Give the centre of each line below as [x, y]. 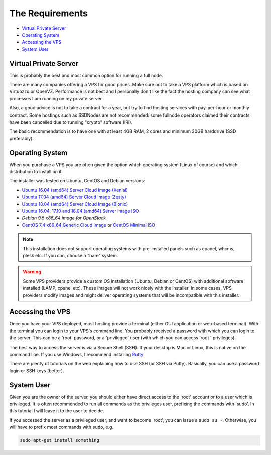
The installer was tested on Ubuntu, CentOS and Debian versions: [77, 181]
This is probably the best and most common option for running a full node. [86, 75]
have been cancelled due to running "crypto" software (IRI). [71, 122]
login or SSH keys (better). [37, 370]
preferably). [21, 138]
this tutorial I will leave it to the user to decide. [57, 411]
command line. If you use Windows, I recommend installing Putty [76, 354]
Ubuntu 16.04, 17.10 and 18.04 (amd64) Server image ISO [80, 211]
